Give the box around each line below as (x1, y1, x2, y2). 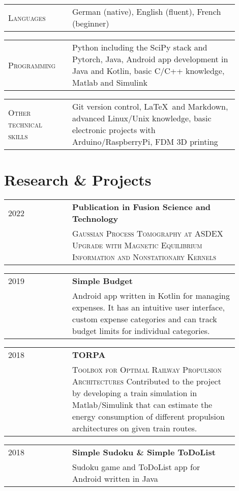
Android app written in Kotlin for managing (72, 290, 230, 302)
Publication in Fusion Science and (72, 201, 211, 213)
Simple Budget (72, 275, 133, 287)
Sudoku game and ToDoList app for (72, 461, 200, 473)
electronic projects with (72, 124, 156, 136)
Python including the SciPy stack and (72, 41, 207, 53)
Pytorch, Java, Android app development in (72, 53, 228, 65)
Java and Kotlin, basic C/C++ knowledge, (72, 65, 225, 76)
